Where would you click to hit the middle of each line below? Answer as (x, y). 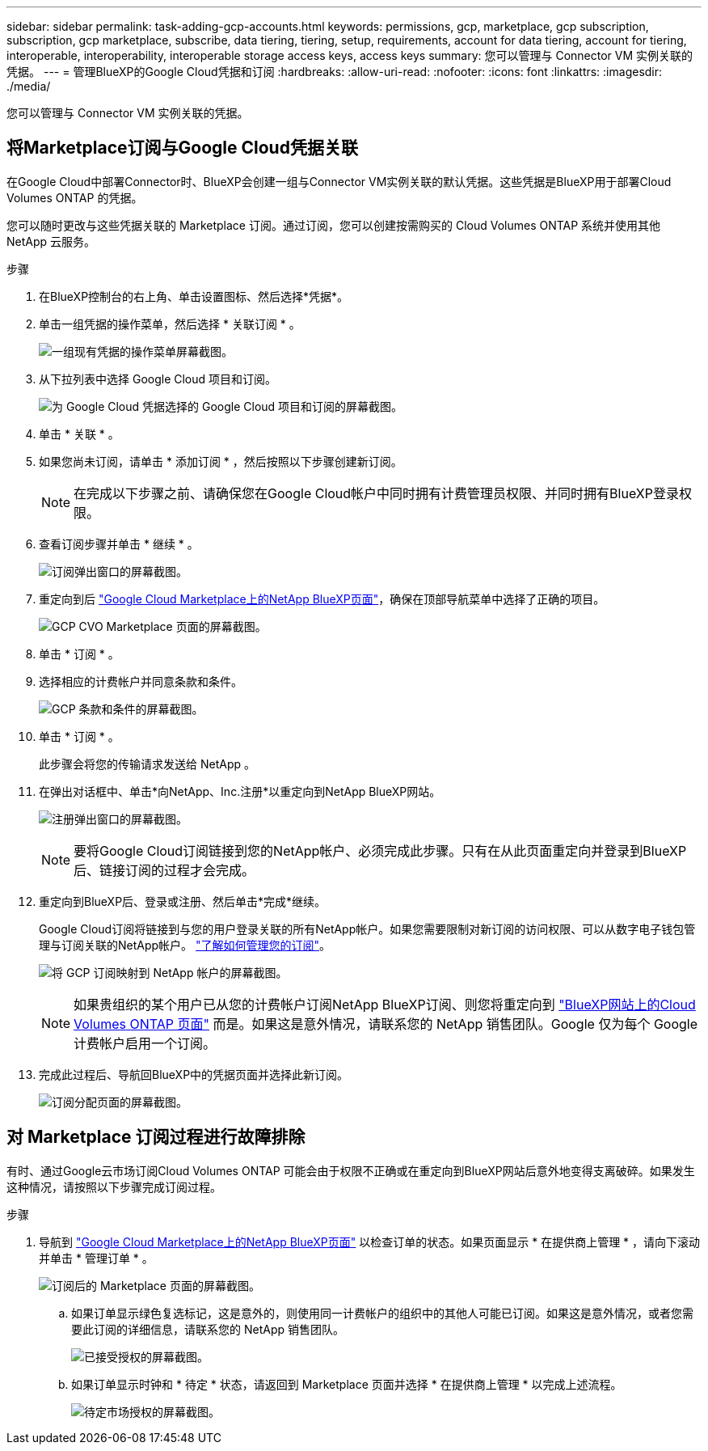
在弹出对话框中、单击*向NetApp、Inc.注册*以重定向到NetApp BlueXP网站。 (240, 791)
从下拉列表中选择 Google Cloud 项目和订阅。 (158, 379)
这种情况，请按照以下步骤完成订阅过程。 (114, 1187)
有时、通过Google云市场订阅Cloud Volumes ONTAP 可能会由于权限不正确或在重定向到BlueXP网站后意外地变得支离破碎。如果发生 (351, 1170)
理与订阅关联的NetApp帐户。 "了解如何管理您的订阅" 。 (185, 945)
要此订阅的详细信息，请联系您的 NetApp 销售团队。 (208, 1329)
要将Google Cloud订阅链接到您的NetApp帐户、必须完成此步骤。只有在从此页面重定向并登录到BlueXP (380, 850)
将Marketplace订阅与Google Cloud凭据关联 (182, 148)
